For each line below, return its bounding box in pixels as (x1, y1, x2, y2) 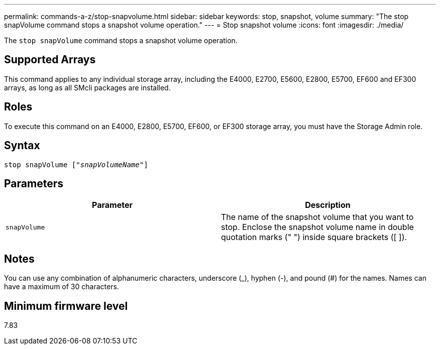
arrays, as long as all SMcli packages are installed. (4, 83, 171, 92)
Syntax (4, 139, 40, 152)
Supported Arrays (4, 53, 96, 66)
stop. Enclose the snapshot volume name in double (221, 222, 414, 232)
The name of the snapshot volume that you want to (221, 212, 414, 222)
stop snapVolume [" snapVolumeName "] (4, 160, 148, 169)
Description (305, 200, 351, 210)
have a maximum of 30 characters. (4, 282, 119, 291)
